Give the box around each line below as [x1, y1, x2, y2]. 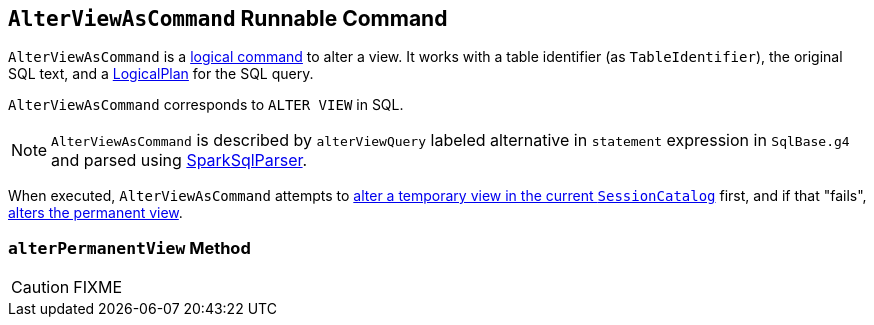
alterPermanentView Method [8, 237, 251, 258]
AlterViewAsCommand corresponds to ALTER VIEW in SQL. [8, 96, 404, 114]
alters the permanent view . [8, 204, 183, 222]
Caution [11, 277, 70, 298]
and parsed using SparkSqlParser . [51, 150, 308, 171]
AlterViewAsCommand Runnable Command [8, 6, 448, 31]
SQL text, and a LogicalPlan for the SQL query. [8, 65, 314, 83]
